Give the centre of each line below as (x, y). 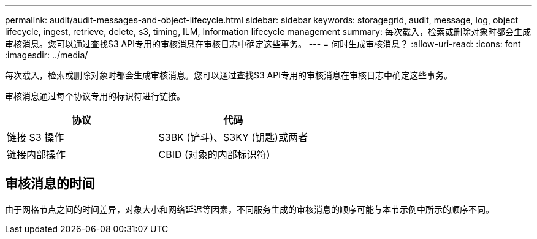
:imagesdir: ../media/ (47, 55)
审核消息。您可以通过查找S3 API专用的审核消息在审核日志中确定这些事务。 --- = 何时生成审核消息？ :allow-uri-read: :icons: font (263, 44)
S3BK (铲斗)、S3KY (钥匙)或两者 (233, 137)
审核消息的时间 (50, 184)
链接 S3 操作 (36, 137)
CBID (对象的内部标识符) (214, 154)
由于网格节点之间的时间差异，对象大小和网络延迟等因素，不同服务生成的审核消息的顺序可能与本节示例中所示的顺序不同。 (249, 209)
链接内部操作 (36, 154)
